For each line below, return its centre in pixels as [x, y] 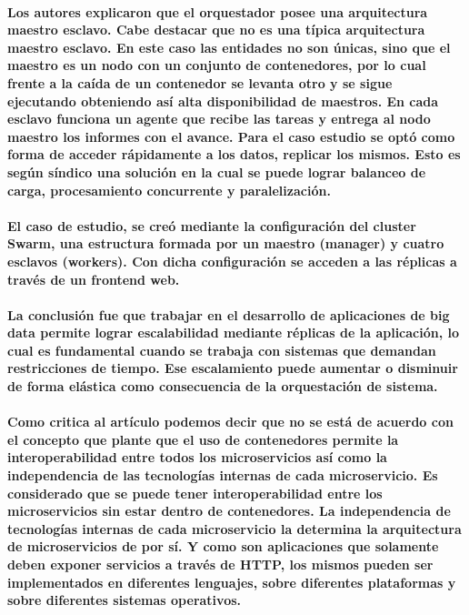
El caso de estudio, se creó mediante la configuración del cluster [212, 225]
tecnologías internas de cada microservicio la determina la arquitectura [234, 528]
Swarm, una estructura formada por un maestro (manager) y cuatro [226, 243]
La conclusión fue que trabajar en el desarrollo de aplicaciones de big [229, 314]
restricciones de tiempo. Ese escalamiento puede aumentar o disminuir [233, 368]
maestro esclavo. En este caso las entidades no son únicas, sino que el [229, 47]
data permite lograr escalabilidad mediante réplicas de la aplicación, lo [234, 333]
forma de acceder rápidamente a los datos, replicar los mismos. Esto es [234, 154]
